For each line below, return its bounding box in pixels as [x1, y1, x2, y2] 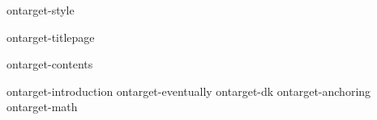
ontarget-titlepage [6, 28, 95, 45]
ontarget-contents [6, 56, 93, 72]
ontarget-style [6, 2, 75, 18]
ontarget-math [6, 98, 78, 115]
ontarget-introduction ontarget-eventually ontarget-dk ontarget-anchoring [6, 82, 371, 99]
